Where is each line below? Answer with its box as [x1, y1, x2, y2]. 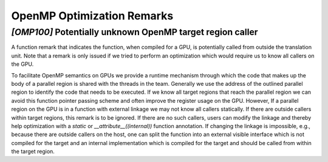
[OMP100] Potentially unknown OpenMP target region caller [11, 27, 258, 37]
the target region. [11, 148, 55, 155]
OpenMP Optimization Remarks [11, 9, 174, 22]
